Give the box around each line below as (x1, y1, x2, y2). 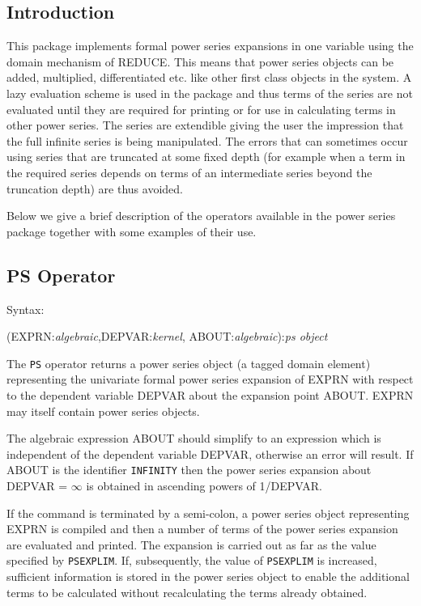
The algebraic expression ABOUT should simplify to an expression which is (6, 430, 381, 447)
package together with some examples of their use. (6, 222, 257, 239)
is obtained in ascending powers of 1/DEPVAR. (86, 477, 322, 494)
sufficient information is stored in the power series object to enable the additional (6, 568, 410, 585)
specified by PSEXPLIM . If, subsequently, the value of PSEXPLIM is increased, (6, 552, 377, 569)
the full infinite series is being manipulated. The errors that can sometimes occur (6, 132, 408, 149)
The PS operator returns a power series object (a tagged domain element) (6, 354, 371, 371)
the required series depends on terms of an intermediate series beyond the (6, 163, 372, 180)
